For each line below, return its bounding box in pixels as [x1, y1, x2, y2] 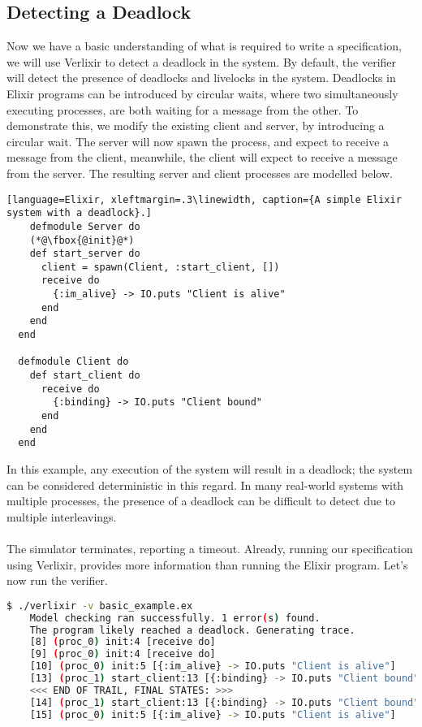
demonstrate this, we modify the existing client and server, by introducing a [6, 117, 385, 134]
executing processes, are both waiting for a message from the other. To [6, 101, 359, 118]
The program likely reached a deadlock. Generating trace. [29, 624, 355, 636]
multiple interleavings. [6, 508, 117, 525]
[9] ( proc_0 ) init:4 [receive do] [29, 648, 216, 660]
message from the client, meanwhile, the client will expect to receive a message [6, 149, 398, 166]
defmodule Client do [18, 356, 129, 368]
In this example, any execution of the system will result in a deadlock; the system [6, 461, 413, 478]
